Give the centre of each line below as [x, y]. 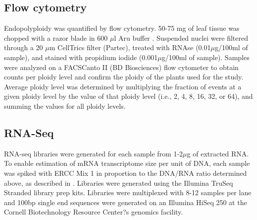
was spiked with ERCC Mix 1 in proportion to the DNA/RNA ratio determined [126, 173]
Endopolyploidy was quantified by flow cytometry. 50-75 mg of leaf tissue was [122, 28]
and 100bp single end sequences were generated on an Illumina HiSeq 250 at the [126, 202]
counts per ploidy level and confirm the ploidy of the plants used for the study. [124, 77]
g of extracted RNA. [218, 153]
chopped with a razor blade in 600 [56, 37]
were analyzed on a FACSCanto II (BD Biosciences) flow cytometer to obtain [121, 67]
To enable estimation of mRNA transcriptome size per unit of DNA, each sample [127, 163]
